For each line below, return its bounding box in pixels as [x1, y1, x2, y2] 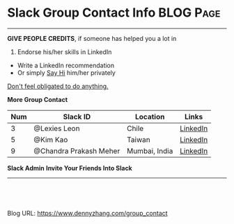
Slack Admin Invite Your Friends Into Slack [7, 164, 132, 172]
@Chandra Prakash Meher [33, 146, 120, 155]
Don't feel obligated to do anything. [7, 82, 109, 90]
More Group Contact [7, 95, 68, 103]
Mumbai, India [126, 146, 173, 155]
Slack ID [63, 112, 91, 121]
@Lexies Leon [33, 123, 80, 133]
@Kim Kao [33, 135, 68, 144]
